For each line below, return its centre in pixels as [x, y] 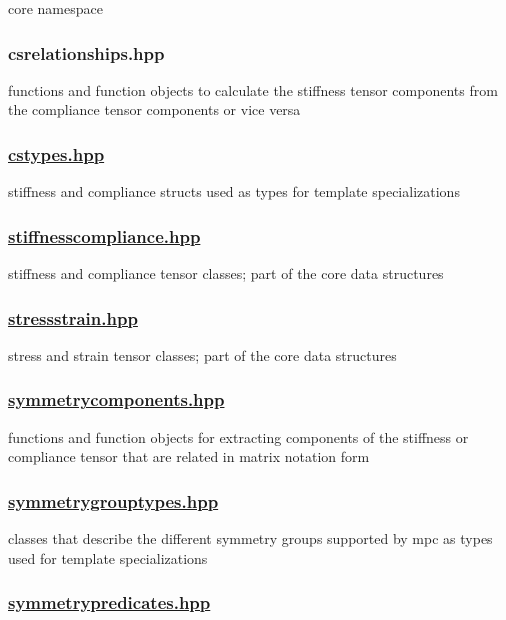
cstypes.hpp [56, 153]
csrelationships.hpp [86, 52]
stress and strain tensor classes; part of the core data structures [202, 354]
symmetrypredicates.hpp [109, 602]
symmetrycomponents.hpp [116, 399]
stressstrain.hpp [73, 317]
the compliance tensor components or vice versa [154, 109]
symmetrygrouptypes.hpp [113, 500]
